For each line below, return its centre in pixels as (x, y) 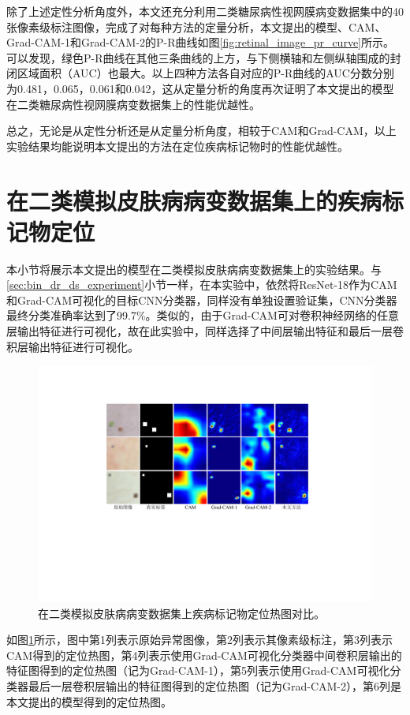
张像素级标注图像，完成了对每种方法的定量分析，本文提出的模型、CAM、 (196, 26)
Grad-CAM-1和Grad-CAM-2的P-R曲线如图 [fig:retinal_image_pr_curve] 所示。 (201, 42)
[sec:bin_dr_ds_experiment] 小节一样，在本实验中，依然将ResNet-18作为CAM (202, 285)
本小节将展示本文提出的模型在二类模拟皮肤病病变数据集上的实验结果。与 (194, 269)
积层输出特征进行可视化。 (73, 346)
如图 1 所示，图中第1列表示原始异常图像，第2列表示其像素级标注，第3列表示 (199, 640)
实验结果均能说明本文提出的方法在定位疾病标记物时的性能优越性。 (177, 146)
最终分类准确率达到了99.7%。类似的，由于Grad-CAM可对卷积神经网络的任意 (203, 315)
